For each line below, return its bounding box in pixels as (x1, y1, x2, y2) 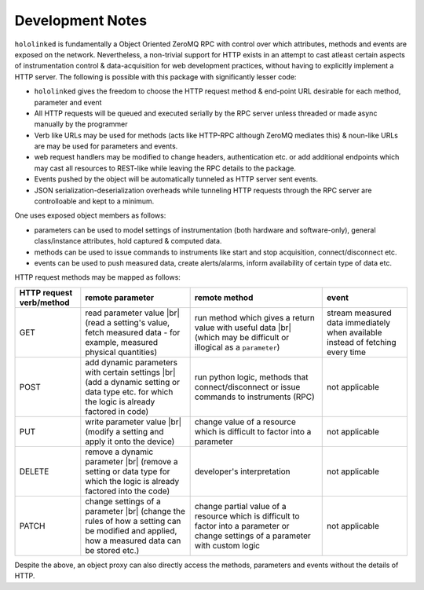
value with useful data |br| (194, 322, 292, 333)
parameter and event (34, 97, 102, 107)
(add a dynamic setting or (85, 376, 181, 387)
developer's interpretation (194, 466, 291, 477)
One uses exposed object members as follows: (14, 211, 166, 220)
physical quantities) (85, 346, 157, 357)
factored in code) (85, 405, 149, 416)
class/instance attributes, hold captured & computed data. (34, 236, 222, 246)
